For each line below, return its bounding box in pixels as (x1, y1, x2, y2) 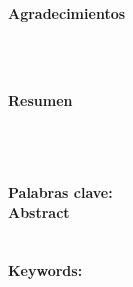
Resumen (8, 89, 73, 110)
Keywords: (8, 260, 83, 281)
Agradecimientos (8, 2, 126, 23)
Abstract (8, 201, 70, 222)
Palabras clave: (8, 181, 113, 202)
